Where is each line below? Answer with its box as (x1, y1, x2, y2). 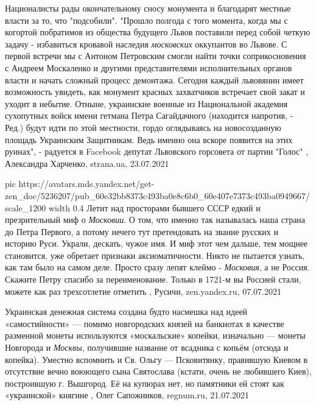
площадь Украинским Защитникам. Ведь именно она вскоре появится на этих (5, 133, 293, 146)
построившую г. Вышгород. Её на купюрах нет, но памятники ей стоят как (5, 376, 284, 389)
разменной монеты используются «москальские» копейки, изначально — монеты (5, 329, 306, 342)
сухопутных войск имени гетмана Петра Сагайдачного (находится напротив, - (5, 109, 293, 122)
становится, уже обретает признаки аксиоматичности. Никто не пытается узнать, (5, 248, 305, 261)
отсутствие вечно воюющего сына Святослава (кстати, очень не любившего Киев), (5, 365, 312, 378)
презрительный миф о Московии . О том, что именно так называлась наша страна (5, 213, 306, 226)
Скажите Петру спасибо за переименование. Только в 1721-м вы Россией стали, (5, 273, 301, 286)
